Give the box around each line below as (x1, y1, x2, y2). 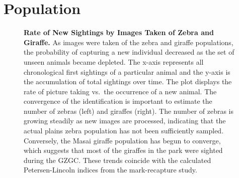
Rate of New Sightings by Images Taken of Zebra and (24, 27, 214, 38)
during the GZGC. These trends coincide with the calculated (24, 154, 211, 165)
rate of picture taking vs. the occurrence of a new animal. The (24, 86, 217, 96)
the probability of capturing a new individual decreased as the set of (24, 47, 234, 57)
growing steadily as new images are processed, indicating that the (24, 115, 226, 126)
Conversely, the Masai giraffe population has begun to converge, (24, 135, 221, 145)
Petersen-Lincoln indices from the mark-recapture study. (24, 164, 197, 175)
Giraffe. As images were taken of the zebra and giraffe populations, (24, 37, 233, 47)
